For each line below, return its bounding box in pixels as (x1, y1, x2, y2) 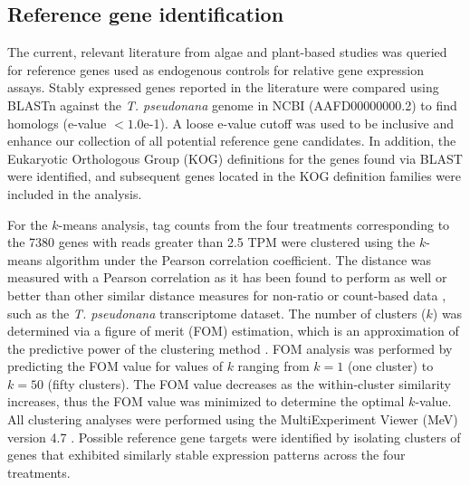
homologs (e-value (7, 113, 107, 132)
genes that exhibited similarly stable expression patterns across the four (7, 445, 406, 464)
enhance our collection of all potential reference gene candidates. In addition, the (7, 131, 456, 150)
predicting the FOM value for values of (7, 357, 223, 376)
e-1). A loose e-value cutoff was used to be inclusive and (143, 113, 455, 132)
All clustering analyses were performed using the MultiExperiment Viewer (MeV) (7, 410, 458, 429)
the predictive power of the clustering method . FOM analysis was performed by (7, 338, 453, 357)
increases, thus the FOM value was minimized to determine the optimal (7, 392, 405, 411)
